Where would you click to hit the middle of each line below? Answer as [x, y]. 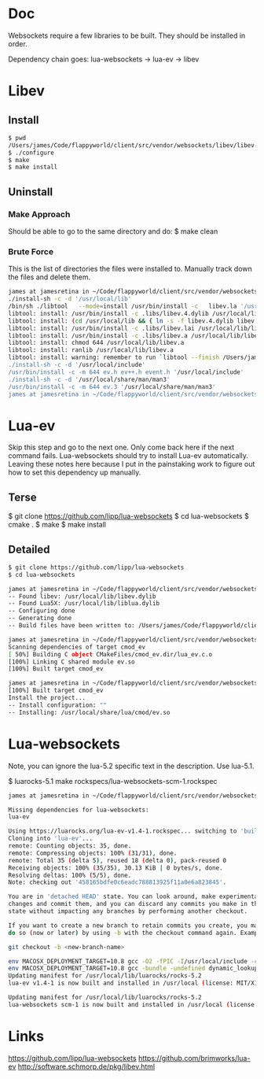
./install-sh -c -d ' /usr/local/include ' [77, 365]
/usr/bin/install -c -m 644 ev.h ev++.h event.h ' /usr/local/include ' [126, 372]
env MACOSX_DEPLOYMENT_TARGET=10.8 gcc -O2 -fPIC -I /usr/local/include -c [133, 961]
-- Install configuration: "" [58, 705]
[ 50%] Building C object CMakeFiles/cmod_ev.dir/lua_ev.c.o [110, 654]
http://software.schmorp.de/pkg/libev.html [86, 1066]
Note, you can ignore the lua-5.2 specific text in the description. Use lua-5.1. [131, 766]
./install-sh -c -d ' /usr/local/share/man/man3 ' [89, 379]
